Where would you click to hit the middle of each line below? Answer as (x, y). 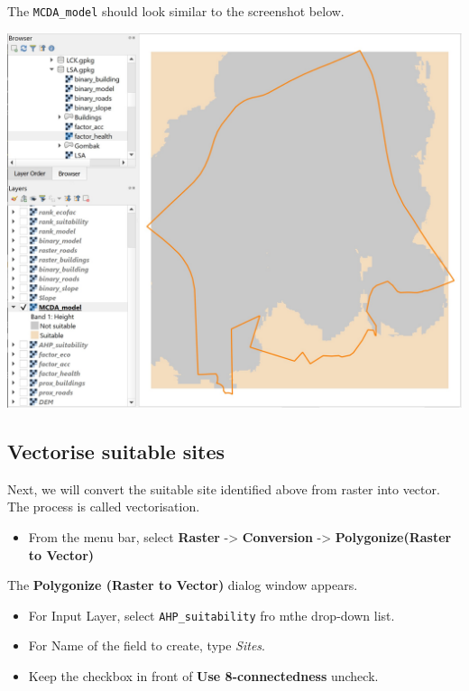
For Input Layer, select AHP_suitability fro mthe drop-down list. (212, 615)
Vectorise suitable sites (116, 451)
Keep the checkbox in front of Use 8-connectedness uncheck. (203, 676)
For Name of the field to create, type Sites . (147, 645)
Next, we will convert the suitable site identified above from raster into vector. (224, 488)
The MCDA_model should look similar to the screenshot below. (176, 11)
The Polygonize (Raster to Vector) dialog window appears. (183, 585)
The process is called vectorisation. (104, 507)
